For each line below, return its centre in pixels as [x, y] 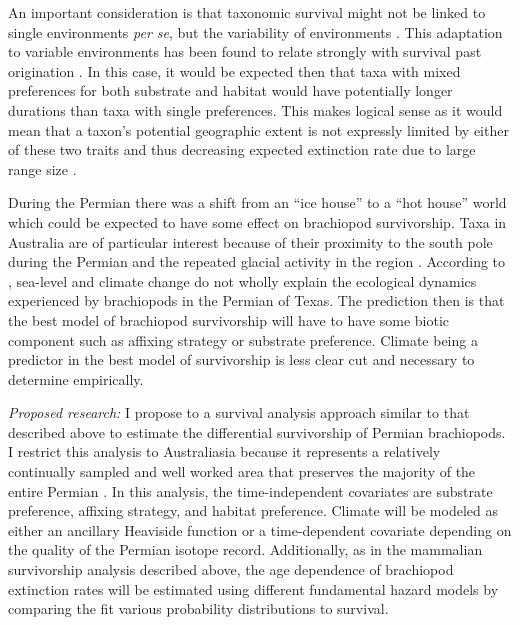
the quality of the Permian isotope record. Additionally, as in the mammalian [245, 549]
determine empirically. [76, 378]
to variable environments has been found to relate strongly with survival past [245, 51]
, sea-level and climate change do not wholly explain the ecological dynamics [242, 280]
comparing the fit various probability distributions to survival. [198, 608]
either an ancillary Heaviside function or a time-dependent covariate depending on [260, 529]
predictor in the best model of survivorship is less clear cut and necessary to [241, 359]
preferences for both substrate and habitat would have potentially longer [230, 90]
